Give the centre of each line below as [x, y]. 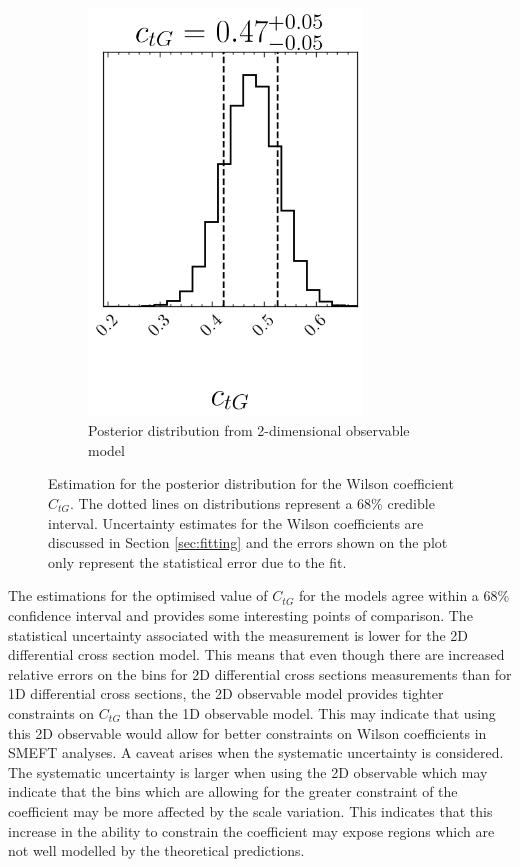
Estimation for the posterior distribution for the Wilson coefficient [251, 483]
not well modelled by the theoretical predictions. [156, 850]
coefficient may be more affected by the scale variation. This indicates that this [250, 810]
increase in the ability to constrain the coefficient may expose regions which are [251, 830]
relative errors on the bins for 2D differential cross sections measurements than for [260, 673]
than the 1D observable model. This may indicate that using [310, 712]
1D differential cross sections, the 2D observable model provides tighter [226, 693]
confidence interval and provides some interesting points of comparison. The [240, 614]
